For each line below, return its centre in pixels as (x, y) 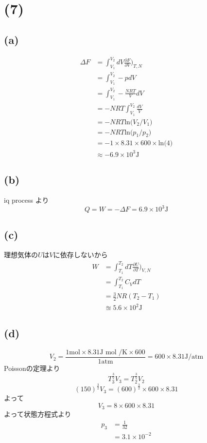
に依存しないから (80, 255)
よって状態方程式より (38, 414)
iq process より (26, 200)
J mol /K (114, 352)
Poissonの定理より (32, 368)
